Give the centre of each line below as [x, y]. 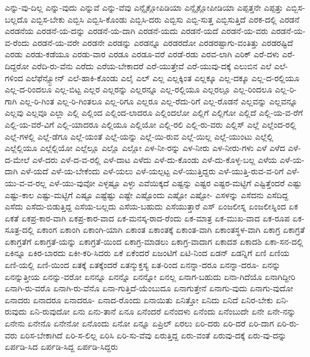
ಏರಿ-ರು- [288, 323]
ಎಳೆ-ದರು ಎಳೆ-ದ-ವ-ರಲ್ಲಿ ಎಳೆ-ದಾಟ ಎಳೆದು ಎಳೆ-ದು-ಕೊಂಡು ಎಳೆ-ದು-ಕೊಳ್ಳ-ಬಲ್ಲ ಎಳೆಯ [154, 159]
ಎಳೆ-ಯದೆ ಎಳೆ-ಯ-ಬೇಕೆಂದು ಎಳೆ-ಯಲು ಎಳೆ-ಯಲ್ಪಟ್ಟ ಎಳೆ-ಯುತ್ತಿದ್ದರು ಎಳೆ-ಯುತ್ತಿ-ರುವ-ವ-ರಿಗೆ [152, 171]
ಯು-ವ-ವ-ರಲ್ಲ [26, 182]
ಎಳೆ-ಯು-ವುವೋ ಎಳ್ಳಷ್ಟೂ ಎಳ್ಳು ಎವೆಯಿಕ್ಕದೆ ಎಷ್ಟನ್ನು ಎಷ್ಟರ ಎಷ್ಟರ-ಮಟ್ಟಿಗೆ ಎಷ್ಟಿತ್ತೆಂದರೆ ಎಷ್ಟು [176, 182]
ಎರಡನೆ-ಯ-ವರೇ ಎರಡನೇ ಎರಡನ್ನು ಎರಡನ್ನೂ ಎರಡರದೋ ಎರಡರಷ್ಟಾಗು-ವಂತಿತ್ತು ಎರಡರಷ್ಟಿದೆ [162, 42]
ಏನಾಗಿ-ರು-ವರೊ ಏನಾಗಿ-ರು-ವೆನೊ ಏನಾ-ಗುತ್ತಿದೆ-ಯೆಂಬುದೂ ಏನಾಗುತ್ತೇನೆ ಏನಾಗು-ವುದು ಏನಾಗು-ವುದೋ [149, 288]
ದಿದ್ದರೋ [17, 65]
